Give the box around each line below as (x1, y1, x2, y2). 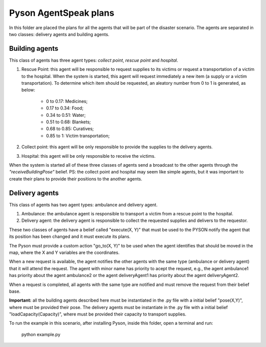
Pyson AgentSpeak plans (9, 7, 114, 18)
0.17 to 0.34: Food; (46, 105, 84, 111)
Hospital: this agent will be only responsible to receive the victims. (21, 153, 156, 159)
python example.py (21, 331, 61, 337)
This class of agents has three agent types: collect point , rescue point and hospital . (9, 57, 178, 63)
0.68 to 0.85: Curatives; (46, 126, 94, 132)
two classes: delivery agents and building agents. (9, 31, 109, 37)
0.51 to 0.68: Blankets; (46, 119, 91, 125)
